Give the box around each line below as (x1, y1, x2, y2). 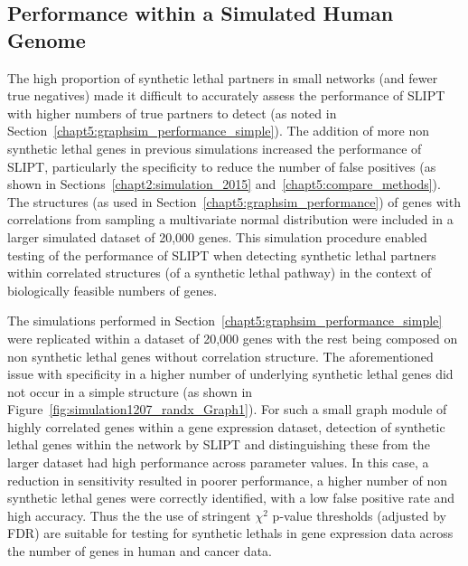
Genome (7, 25, 86, 53)
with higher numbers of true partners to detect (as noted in (7, 103, 337, 122)
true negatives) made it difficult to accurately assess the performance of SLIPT (7, 86, 445, 105)
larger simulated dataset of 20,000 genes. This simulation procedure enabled (7, 227, 427, 246)
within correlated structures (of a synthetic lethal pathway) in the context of (7, 263, 432, 282)
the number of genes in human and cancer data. (7, 542, 272, 561)
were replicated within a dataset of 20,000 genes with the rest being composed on (7, 328, 458, 347)
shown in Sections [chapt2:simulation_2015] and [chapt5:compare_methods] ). (7, 175, 441, 193)
